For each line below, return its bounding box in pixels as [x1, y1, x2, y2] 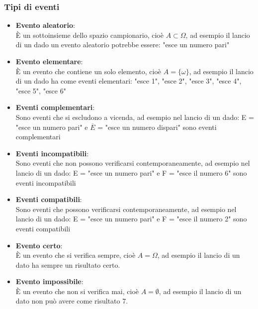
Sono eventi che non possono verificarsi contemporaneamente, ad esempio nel [15, 158, 250, 168]
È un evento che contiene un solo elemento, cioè [15, 66, 162, 76]
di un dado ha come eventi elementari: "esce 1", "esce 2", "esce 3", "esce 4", [15, 76, 242, 86]
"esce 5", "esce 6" [15, 85, 66, 96]
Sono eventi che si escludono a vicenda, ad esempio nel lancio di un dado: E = [15, 111, 254, 122]
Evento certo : [15, 240, 63, 250]
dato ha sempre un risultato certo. [15, 259, 120, 270]
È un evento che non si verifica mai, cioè [15, 286, 139, 296]
